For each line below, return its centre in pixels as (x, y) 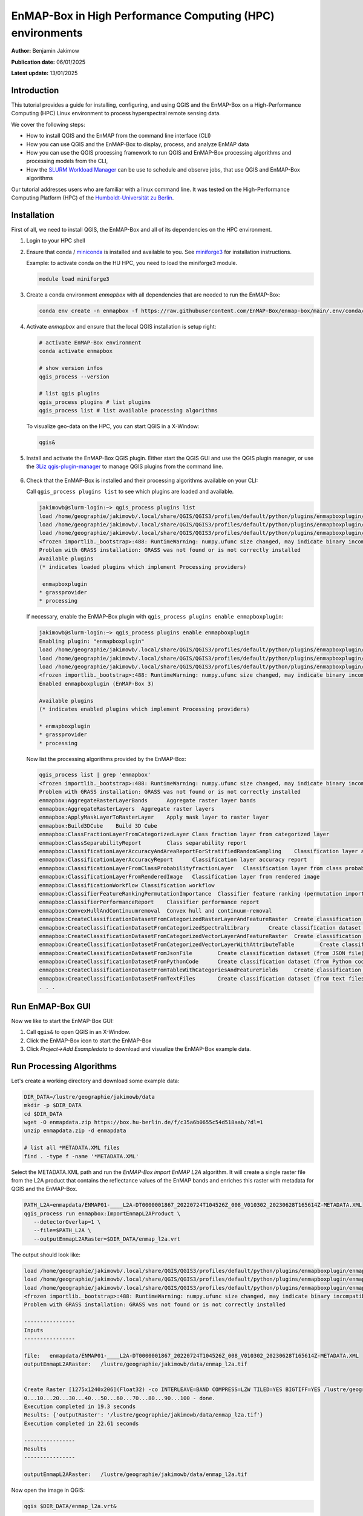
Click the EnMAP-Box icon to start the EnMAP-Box (89, 1041)
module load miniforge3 (74, 279)
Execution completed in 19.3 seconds (80, 1407)
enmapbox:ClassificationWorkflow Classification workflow (127, 885)
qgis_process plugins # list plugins (95, 402)
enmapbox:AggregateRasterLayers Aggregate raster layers (127, 809)
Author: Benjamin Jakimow (45, 51)
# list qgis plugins (69, 394)
